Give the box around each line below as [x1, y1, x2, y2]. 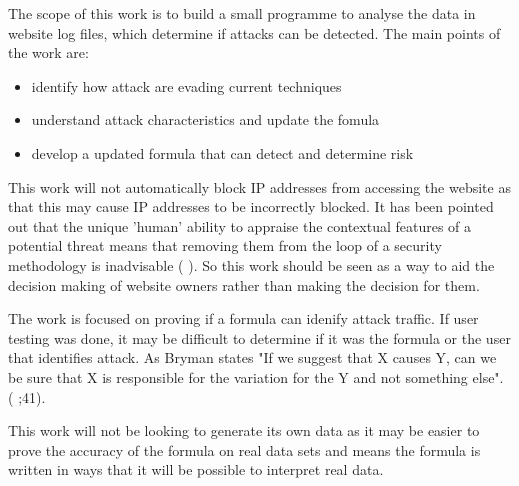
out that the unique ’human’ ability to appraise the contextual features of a [8, 215, 472, 236]
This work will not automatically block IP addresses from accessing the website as [8, 176, 511, 197]
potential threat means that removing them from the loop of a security [8, 235, 442, 256]
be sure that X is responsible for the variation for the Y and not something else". [8, 366, 504, 387]
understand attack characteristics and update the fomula [31, 109, 380, 130]
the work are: [8, 42, 89, 63]
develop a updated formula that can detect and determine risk [31, 142, 414, 163]
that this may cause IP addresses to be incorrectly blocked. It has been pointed [8, 196, 494, 217]
